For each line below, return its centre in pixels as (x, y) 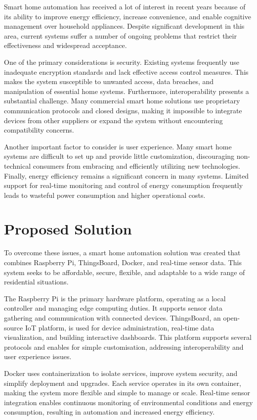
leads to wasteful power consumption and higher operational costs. (105, 195)
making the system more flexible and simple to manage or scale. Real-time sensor (127, 393)
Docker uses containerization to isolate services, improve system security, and (121, 373)
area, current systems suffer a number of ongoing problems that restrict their (120, 35)
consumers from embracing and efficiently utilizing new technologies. (136, 165)
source (14, 327)
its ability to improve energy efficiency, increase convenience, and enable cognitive (128, 16)
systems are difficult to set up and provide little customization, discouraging (119, 156)
